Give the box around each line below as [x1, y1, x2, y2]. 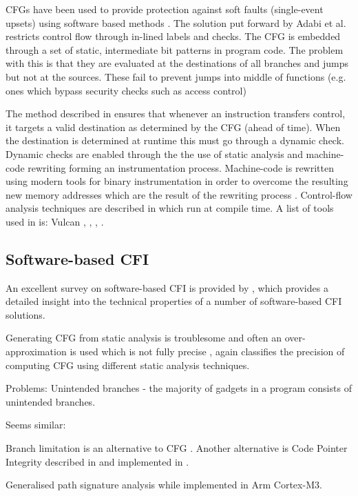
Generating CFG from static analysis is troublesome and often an [6, 330, 282, 345]
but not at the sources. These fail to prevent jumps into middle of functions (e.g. [6, 69, 346, 83]
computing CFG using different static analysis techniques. [6, 357, 250, 372]
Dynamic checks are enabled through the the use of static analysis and [6, 146, 303, 161]
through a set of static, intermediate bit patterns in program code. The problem [6, 42, 344, 57]
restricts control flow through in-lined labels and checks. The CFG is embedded [6, 29, 341, 43]
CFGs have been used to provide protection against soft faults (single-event [6, 2, 324, 16]
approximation [6, 344, 67, 359]
